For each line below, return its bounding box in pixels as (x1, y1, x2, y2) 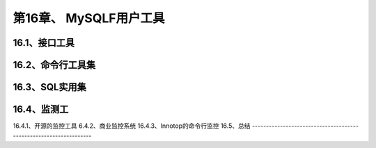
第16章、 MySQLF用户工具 (13, 10, 165, 26)
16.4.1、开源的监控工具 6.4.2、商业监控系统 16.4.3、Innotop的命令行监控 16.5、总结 (13, 122, 251, 130)
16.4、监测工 (13, 104, 69, 115)
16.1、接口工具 (13, 37, 75, 49)
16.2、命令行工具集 (13, 59, 96, 71)
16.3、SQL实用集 (13, 81, 87, 93)
